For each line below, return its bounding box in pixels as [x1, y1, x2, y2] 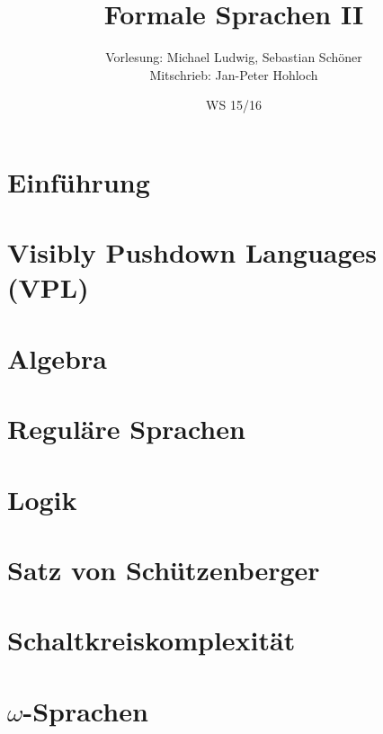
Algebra [7, 339, 107, 376]
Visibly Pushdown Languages [7, 234, 378, 271]
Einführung [7, 163, 150, 200]
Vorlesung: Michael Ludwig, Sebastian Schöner [105, 48, 362, 67]
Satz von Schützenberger [7, 550, 320, 587]
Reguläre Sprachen [7, 410, 245, 447]
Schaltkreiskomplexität [7, 622, 296, 658]
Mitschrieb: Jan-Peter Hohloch [149, 65, 318, 84]
